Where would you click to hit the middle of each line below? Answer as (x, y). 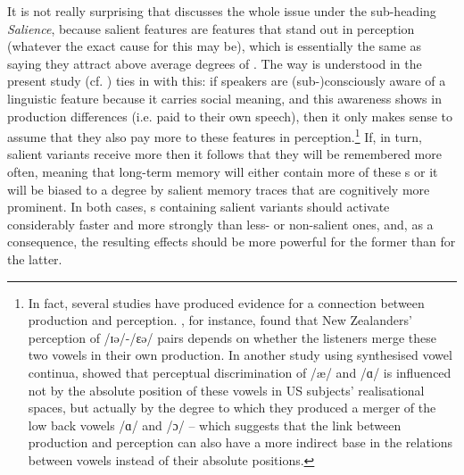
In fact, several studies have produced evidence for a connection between (226, 302)
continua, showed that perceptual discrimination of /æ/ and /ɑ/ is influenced (240, 372)
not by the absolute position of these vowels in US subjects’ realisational (226, 390)
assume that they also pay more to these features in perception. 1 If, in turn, (215, 135)
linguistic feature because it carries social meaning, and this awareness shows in (224, 98)
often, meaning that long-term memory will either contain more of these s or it (223, 171)
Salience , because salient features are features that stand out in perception (211, 28)
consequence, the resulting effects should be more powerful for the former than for (232, 242)
